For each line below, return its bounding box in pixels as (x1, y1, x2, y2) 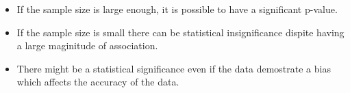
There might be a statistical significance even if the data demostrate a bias (16, 61, 331, 75)
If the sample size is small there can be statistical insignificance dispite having (16, 25, 345, 39)
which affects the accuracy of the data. (16, 75, 179, 89)
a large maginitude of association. (16, 38, 158, 53)
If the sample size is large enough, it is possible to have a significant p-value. (16, 2, 338, 16)
